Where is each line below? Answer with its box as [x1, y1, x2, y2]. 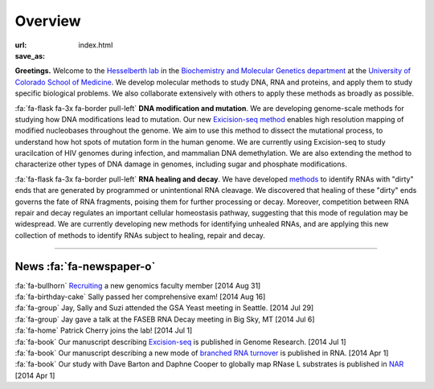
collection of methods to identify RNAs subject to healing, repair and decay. [14, 230, 265, 240]
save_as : [14, 51, 46, 60]
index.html [78, 40, 113, 50]
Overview [14, 12, 81, 30]
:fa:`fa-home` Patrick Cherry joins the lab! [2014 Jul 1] [14, 326, 193, 335]
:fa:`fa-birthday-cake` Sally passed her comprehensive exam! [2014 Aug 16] [14, 292, 266, 301]
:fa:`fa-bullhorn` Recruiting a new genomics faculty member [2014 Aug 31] [14, 280, 261, 290]
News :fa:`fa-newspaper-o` [14, 260, 156, 273]
